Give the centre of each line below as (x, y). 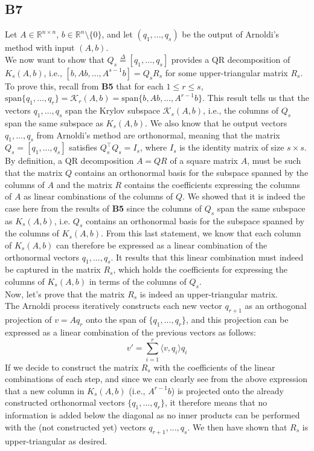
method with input (40, 47)
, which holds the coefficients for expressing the (200, 269)
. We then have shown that (237, 427)
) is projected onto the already (227, 390)
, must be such (274, 161)
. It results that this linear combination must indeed (207, 257)
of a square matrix (204, 161)
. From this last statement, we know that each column (201, 233)
